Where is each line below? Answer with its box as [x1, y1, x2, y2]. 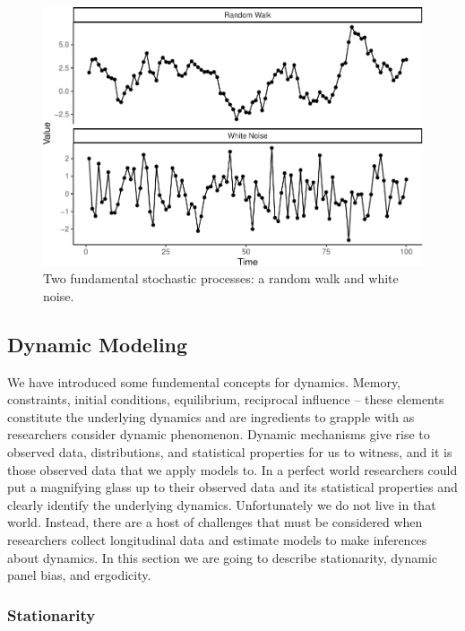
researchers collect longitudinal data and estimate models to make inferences [7, 530, 427, 549]
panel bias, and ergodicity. [7, 566, 151, 584]
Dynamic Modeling [7, 330, 188, 358]
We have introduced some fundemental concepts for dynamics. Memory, [7, 372, 401, 391]
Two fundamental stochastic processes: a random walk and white [43, 269, 399, 288]
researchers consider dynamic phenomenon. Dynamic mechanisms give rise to [7, 425, 430, 444]
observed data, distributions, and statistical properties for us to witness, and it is [7, 442, 452, 461]
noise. [43, 286, 74, 305]
